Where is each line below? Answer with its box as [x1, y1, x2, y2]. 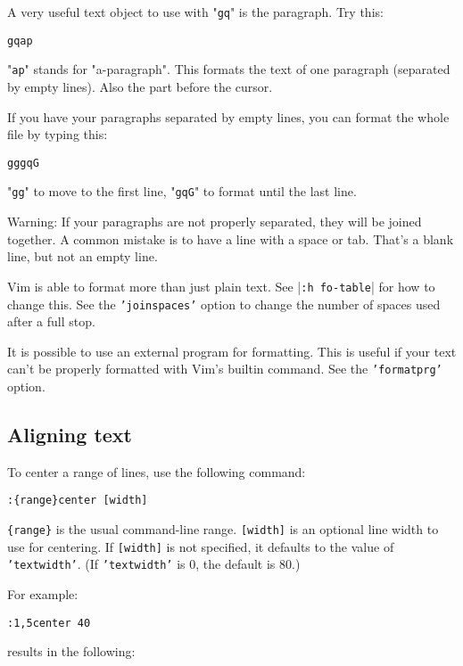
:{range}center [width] [7, 494, 148, 507]
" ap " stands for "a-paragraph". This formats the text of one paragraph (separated [7, 60, 451, 78]
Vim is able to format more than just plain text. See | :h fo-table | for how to [7, 276, 435, 295]
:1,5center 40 [7, 616, 91, 629]
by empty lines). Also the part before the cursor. [7, 77, 273, 95]
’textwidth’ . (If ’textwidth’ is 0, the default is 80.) [7, 555, 301, 573]
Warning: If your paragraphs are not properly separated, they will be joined [7, 212, 422, 231]
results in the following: [7, 642, 136, 661]
